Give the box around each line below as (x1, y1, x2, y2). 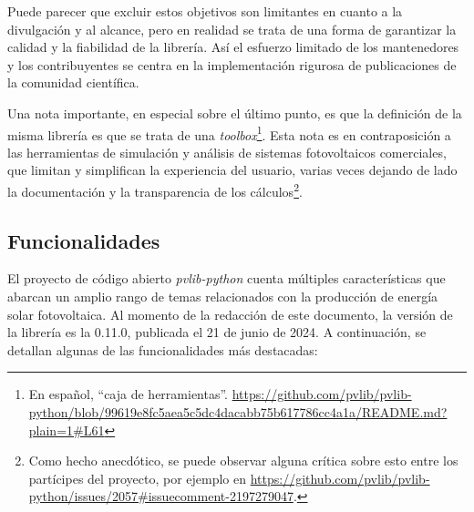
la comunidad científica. (7, 73, 139, 92)
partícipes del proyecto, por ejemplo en (28, 468, 246, 487)
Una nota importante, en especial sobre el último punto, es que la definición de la (7, 103, 462, 122)
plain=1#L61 (28, 420, 105, 439)
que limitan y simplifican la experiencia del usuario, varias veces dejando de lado (7, 160, 458, 179)
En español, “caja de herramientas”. (28, 384, 228, 404)
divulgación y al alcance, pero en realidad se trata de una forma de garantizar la (7, 19, 457, 38)
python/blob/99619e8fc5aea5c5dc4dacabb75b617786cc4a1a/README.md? (28, 403, 448, 422)
